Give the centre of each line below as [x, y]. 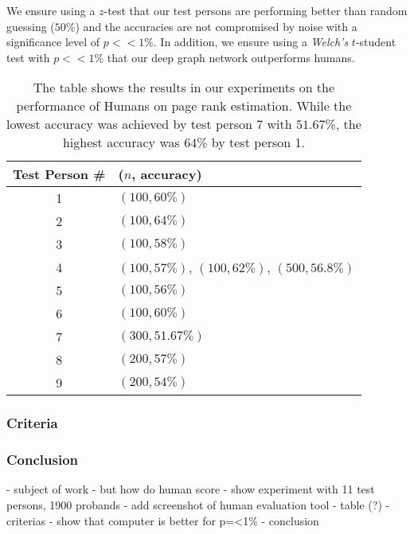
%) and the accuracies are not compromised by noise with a [211, 26]
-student [376, 42]
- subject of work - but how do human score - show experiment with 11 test [191, 489]
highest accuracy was [121, 142]
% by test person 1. [251, 142]
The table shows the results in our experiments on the [184, 88]
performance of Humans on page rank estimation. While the [184, 106]
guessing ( [31, 26]
